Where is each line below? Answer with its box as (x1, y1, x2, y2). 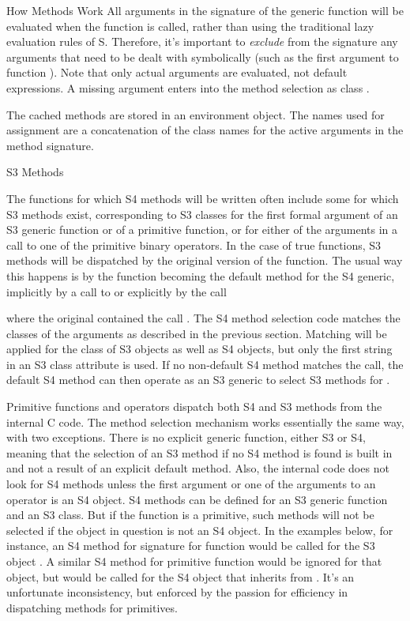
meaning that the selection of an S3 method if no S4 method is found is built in (6, 444, 393, 461)
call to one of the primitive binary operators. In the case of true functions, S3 (6, 236, 382, 253)
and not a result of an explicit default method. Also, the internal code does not (6, 460, 389, 476)
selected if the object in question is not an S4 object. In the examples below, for (6, 521, 393, 538)
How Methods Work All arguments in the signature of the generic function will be (6, 2, 404, 18)
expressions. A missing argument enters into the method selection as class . (6, 79, 370, 96)
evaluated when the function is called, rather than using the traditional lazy (6, 17, 374, 34)
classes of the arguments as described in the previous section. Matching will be (6, 325, 387, 341)
